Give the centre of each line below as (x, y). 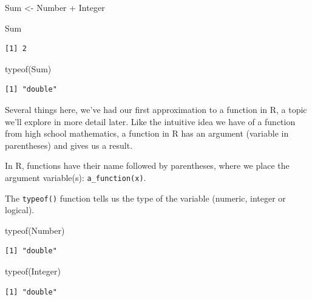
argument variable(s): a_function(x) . (76, 177)
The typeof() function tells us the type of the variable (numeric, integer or (145, 198)
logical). (20, 210)
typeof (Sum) (28, 68)
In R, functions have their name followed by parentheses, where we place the (147, 165)
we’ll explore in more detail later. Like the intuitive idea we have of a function (150, 121)
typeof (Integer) (33, 271)
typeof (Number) (35, 230)
